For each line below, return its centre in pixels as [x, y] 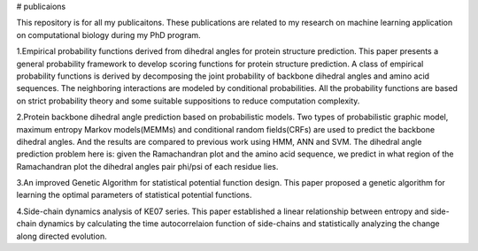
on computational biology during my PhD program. [108, 34]
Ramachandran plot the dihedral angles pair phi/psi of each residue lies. [147, 166]
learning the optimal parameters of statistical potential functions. [134, 195]
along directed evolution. [62, 236]
